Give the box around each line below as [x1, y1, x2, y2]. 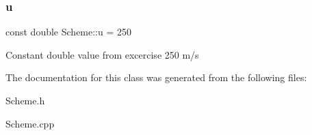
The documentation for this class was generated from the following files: [5, 70, 307, 85]
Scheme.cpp [5, 116, 55, 130]
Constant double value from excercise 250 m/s [5, 47, 199, 61]
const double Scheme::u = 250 [5, 25, 132, 39]
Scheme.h [5, 93, 45, 107]
